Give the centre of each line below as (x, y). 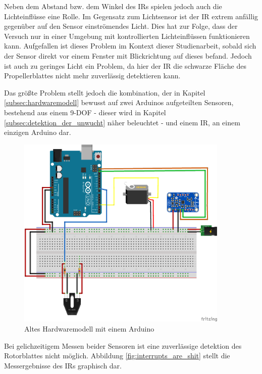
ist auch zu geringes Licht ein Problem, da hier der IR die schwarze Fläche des (125, 65)
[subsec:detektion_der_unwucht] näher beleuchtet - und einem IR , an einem (122, 122)
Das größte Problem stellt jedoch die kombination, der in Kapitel (105, 92)
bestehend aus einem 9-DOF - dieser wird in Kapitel (85, 112)
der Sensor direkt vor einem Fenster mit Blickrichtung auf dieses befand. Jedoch (128, 55)
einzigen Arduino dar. (38, 132)
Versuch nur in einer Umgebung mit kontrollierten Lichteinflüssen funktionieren (127, 36)
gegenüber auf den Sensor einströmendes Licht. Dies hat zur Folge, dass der (121, 26)
